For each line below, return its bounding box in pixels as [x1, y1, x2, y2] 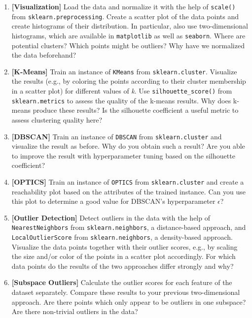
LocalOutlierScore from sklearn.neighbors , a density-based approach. [11, 232, 233, 242]
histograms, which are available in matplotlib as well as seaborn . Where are [11, 30, 246, 40]
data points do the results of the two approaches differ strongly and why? [11, 260, 234, 271]
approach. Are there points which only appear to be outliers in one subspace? [11, 296, 246, 307]
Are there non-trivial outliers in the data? [11, 306, 138, 317]
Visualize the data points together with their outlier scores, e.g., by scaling [11, 241, 238, 252]
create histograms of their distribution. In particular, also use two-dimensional [11, 21, 248, 31]
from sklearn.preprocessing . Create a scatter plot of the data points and [11, 11, 239, 21]
